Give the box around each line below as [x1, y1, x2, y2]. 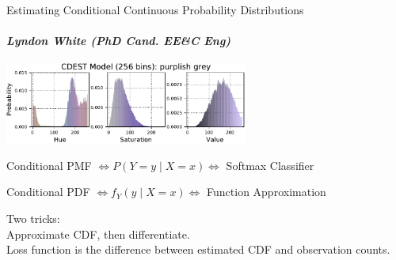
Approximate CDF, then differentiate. [6, 225, 190, 242]
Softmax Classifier [226, 156, 314, 173]
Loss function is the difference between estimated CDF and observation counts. [6, 241, 390, 258]
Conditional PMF [6, 156, 92, 173]
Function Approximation [207, 183, 326, 200]
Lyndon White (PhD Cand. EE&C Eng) [6, 32, 231, 49]
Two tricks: [6, 209, 60, 226]
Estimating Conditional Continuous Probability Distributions [6, 2, 304, 17]
